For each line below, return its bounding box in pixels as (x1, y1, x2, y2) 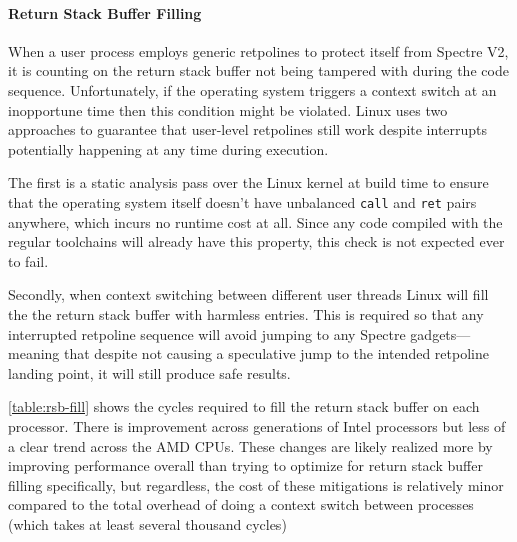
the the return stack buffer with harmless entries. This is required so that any (8, 303, 484, 324)
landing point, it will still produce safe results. (8, 362, 291, 383)
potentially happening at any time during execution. (8, 138, 329, 159)
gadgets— (410, 323, 471, 344)
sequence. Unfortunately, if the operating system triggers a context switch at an (8, 79, 497, 100)
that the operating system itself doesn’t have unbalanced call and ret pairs (8, 191, 477, 212)
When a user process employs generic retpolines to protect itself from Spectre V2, (8, 40, 509, 61)
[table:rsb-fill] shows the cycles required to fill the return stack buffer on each (8, 396, 480, 417)
